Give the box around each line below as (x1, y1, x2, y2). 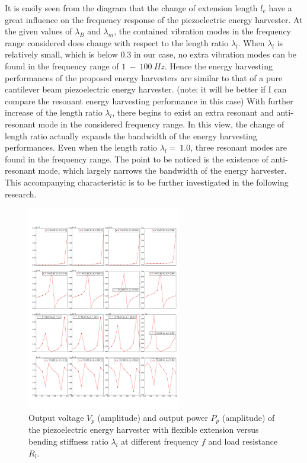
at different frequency (121, 435, 199, 447)
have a (268, 2, 292, 14)
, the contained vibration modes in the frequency (114, 25, 291, 37)
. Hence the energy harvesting (164, 59, 273, 72)
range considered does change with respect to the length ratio (5, 36, 229, 49)
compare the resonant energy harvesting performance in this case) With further (5, 94, 293, 107)
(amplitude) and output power (97, 411, 208, 423)
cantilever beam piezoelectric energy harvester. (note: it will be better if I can (5, 83, 287, 95)
